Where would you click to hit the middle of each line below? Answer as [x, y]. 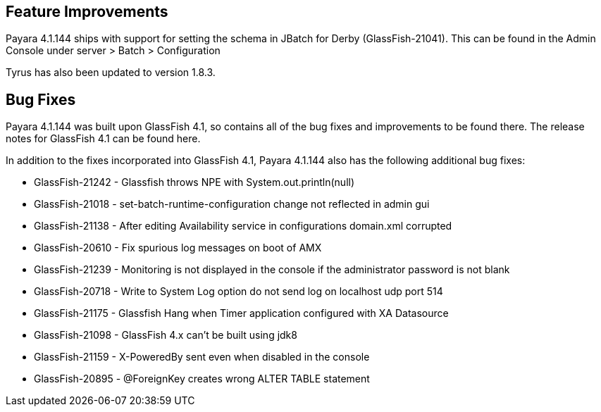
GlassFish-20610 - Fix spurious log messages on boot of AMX [178, 248]
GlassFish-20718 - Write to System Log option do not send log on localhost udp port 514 [238, 292]
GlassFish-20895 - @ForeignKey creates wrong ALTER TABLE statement [202, 379]
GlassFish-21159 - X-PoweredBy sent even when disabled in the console [202, 357]
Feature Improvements [87, 12]
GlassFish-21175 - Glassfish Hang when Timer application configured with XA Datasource [241, 313]
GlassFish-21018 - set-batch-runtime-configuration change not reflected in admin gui [232, 204]
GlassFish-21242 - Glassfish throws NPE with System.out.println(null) [194, 182]
